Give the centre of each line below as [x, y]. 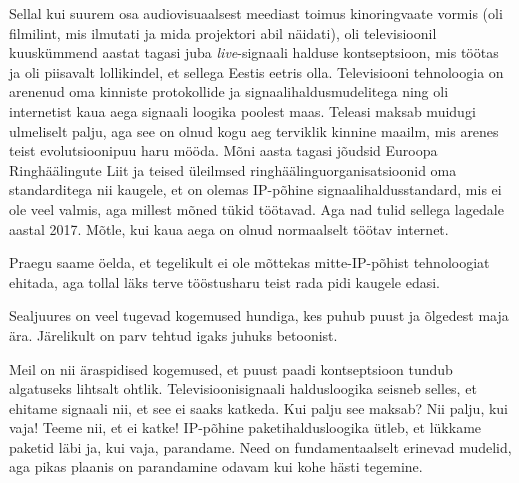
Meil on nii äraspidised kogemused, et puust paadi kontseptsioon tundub [231, 368]
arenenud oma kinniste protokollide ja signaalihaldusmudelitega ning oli [229, 91]
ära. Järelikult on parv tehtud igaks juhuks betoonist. [173, 334]
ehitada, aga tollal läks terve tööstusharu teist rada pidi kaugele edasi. [225, 281]
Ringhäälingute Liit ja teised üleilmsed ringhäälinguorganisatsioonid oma [233, 169]
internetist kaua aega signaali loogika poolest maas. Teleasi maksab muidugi [242, 110]
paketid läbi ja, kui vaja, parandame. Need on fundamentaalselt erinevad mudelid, [260, 446]
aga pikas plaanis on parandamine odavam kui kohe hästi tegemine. [216, 466]
